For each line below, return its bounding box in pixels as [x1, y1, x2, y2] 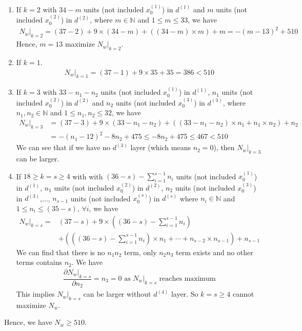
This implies [16, 288, 55, 299]
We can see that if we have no [16, 142, 111, 153]
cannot [232, 288, 254, 299]
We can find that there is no [16, 246, 105, 257]
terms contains [16, 257, 63, 267]
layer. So [171, 288, 198, 299]
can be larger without [83, 288, 151, 299]
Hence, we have [4, 317, 52, 327]
